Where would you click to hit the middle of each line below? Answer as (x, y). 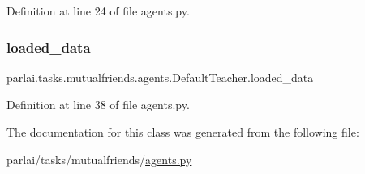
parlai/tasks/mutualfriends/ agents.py (99, 159)
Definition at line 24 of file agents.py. (98, 11)
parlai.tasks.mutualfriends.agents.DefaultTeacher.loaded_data (160, 77)
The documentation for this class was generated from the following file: (183, 132)
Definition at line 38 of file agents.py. (98, 104)
